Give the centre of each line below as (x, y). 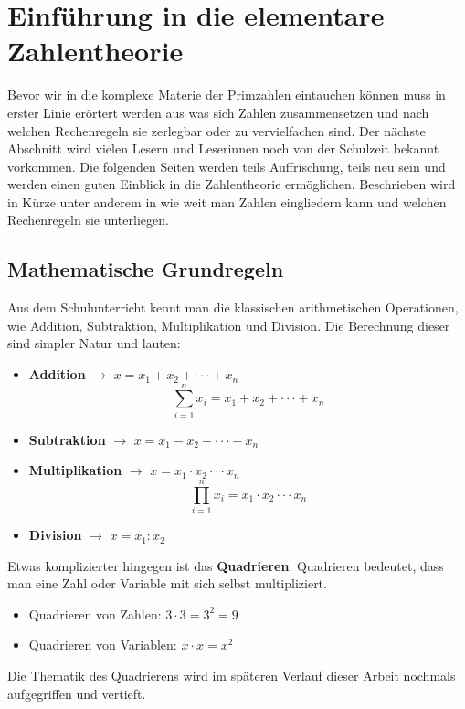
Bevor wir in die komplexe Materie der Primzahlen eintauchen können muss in (227, 95)
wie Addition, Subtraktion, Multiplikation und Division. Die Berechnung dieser (229, 325)
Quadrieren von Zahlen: (95, 614)
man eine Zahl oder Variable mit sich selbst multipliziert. (167, 583)
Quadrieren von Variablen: (103, 645)
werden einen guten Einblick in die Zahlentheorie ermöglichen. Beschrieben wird (232, 184)
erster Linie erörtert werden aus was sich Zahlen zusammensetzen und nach (218, 112)
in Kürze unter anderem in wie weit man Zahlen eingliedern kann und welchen (227, 201)
